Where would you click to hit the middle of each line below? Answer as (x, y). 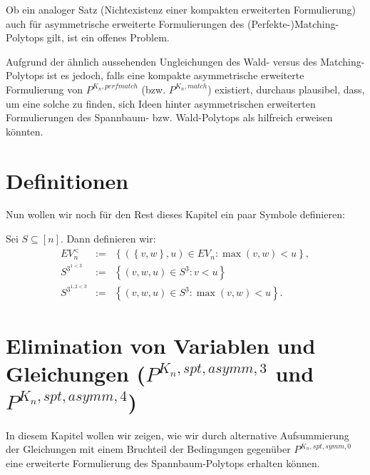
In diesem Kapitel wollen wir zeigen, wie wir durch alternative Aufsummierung (178, 435)
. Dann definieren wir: (108, 239)
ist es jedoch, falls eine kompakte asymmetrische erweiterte (175, 75)
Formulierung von (45, 89)
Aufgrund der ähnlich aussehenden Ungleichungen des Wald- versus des (161, 61)
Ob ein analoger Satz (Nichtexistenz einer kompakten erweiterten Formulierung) (181, 9)
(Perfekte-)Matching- (293, 23)
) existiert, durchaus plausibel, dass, (286, 89)
